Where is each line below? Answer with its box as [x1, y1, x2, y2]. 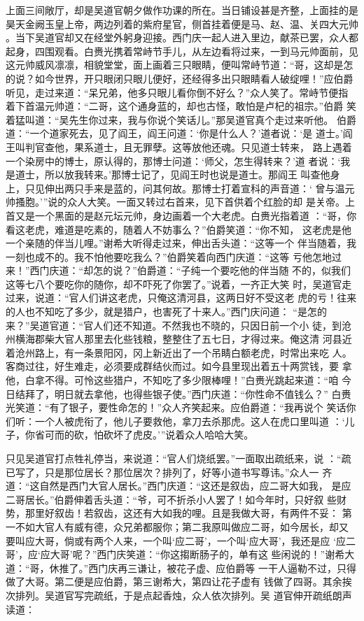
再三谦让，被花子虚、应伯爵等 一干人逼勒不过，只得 [118, 560, 356, 575]
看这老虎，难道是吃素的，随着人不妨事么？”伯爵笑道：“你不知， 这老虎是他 [6, 222, 351, 236]
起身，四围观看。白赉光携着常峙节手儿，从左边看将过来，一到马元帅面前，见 [6, 43, 358, 58]
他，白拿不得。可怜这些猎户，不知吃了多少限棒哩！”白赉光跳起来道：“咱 [6, 373, 339, 387]
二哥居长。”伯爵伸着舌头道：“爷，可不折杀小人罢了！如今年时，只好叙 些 [6, 492, 337, 506]
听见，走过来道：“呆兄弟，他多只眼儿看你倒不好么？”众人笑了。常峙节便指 [6, 85, 349, 99]
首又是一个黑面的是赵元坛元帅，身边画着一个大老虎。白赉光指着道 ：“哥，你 [6, 208, 357, 222]
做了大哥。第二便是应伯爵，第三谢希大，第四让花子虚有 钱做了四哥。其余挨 [6, 574, 352, 589]
